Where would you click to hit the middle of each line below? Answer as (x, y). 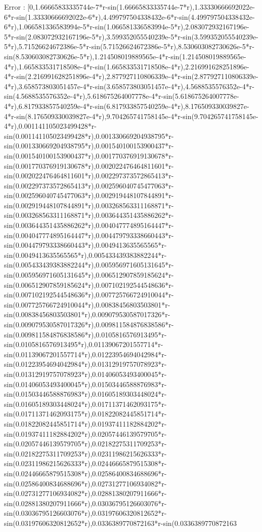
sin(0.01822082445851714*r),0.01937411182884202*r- (85, 423)
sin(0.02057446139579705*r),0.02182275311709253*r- (85, 444)
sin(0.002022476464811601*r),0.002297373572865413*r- (89, 176)
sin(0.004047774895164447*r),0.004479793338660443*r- (89, 235)
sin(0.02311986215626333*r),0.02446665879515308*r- (85, 463)
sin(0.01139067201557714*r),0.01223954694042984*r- (85, 354)
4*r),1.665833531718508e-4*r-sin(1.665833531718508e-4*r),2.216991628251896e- (127, 66)
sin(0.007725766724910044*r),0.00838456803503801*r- (87, 304)
